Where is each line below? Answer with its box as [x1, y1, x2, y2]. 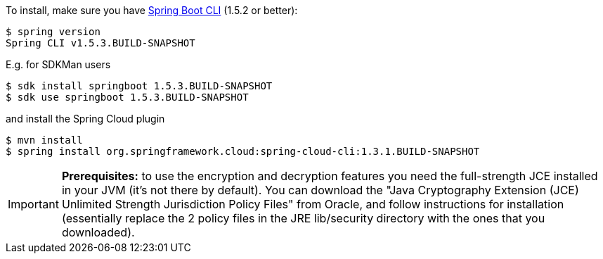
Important [8, 197, 59, 211]
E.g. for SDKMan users [6, 58, 111, 70]
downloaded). [61, 225, 135, 239]
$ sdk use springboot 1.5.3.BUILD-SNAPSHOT [6, 91, 249, 103]
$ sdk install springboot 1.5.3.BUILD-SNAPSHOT [6, 80, 273, 91]
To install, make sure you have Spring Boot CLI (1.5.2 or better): [6, 4, 298, 16]
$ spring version [6, 26, 100, 37]
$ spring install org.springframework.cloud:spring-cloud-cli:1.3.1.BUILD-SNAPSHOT [6, 146, 480, 157]
